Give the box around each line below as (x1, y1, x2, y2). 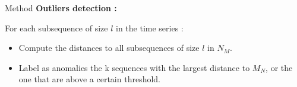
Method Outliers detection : (5, 2, 117, 14)
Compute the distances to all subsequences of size (18, 41, 200, 54)
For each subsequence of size (5, 21, 108, 34)
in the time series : (116, 21, 184, 34)
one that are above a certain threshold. (18, 73, 160, 85)
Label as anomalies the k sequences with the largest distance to (18, 61, 250, 73)
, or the (266, 61, 293, 73)
